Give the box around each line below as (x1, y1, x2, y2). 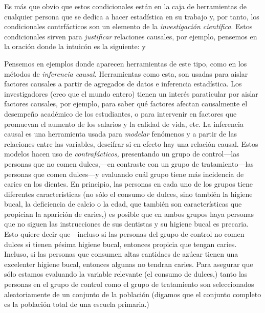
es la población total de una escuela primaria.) (4, 299, 149, 309)
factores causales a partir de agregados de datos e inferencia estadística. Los (4, 78, 242, 89)
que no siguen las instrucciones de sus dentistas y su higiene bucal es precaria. (4, 218, 249, 229)
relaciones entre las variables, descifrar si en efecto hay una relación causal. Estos (4, 138, 258, 149)
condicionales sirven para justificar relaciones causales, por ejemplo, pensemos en (4, 31, 257, 41)
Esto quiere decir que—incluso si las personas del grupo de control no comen (4, 229, 245, 239)
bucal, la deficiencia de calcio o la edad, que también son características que (4, 198, 242, 209)
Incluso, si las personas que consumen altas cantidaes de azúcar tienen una (4, 249, 238, 259)
